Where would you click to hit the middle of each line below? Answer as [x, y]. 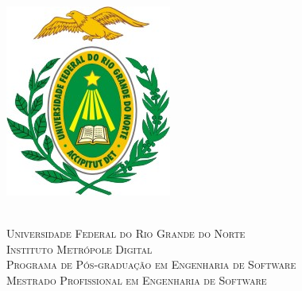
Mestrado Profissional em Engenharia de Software [137, 279]
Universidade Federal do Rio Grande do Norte [126, 233]
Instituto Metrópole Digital [79, 248]
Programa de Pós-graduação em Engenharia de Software [151, 264]
